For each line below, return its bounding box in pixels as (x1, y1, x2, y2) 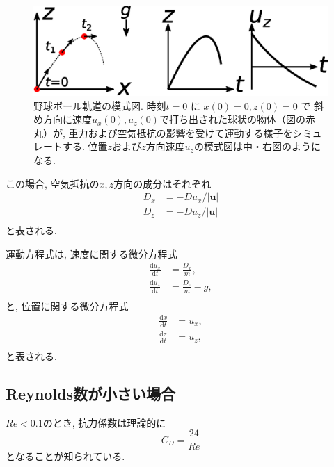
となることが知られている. (6, 449, 125, 464)
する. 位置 (62, 139, 108, 154)
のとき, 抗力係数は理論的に (42, 415, 166, 429)
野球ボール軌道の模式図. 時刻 (33, 98, 166, 113)
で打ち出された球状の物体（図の (159, 112, 305, 126)
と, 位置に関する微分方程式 (6, 298, 129, 313)
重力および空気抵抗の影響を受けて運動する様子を (68, 125, 293, 140)
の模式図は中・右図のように (193, 139, 321, 154)
